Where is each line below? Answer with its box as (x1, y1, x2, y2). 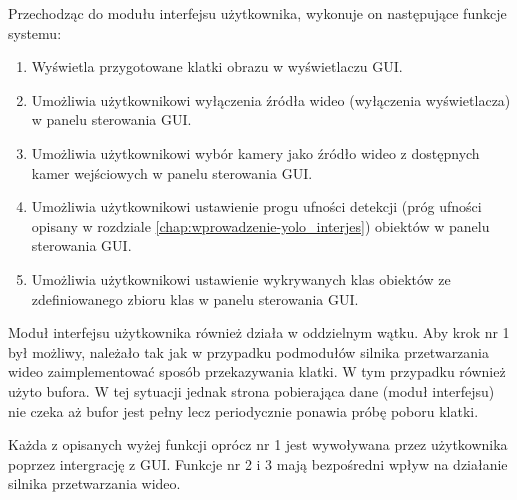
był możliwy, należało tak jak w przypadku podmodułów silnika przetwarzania (8, 341, 490, 362)
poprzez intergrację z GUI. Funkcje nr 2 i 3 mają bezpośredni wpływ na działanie (8, 453, 508, 474)
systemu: (8, 22, 62, 43)
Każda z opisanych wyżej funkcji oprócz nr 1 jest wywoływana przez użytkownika (8, 434, 508, 455)
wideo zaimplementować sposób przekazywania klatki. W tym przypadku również (8, 361, 506, 382)
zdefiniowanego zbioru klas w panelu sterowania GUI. (31, 288, 359, 309)
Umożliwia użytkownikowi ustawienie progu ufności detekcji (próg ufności (31, 196, 482, 217)
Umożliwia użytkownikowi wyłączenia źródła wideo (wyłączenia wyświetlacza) (31, 89, 511, 110)
